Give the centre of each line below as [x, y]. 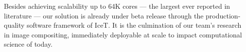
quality [14, 25]
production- [223, 15]
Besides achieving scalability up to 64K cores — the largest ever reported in [117, 6]
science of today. [28, 44]
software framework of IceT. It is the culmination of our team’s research [134, 25]
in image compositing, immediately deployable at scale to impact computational [123, 34]
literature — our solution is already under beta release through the [104, 15]
